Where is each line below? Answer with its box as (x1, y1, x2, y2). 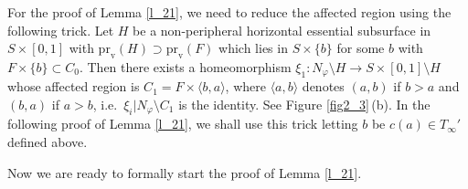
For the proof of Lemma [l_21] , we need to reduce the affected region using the (7, 3, 452, 21)
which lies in (218, 38, 288, 58)
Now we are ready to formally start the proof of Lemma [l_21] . (7, 163, 362, 182)
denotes (302, 77, 345, 96)
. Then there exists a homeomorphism (79, 57, 292, 76)
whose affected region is (7, 77, 140, 96)
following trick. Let (7, 20, 114, 39)
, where (225, 77, 266, 96)
